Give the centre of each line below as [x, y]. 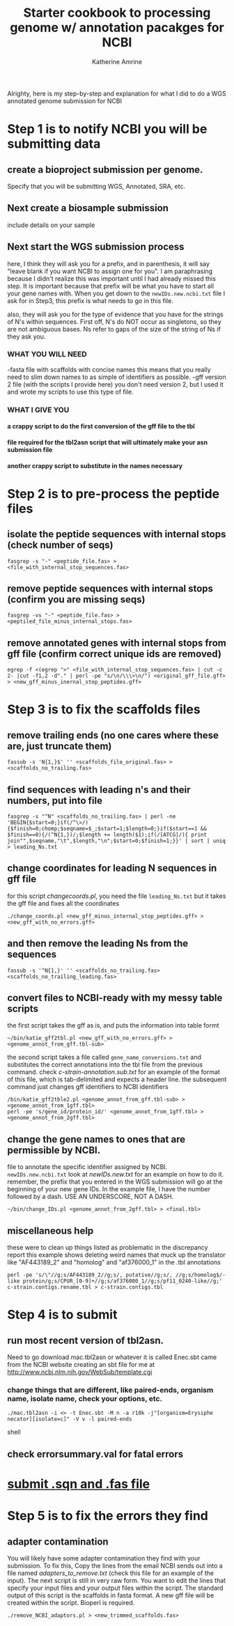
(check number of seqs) [60, 545]
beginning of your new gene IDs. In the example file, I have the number [109, 1189]
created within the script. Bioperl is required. [71, 1602]
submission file [30, 449]
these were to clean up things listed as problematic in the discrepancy [108, 1248]
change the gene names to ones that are [96, 1139]
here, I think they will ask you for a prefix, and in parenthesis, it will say [109, 263]
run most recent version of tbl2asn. [86, 1340]
